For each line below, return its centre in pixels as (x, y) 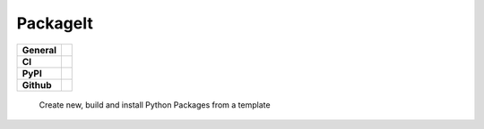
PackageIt (55, 23)
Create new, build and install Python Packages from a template (155, 105)
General (39, 50)
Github (37, 85)
